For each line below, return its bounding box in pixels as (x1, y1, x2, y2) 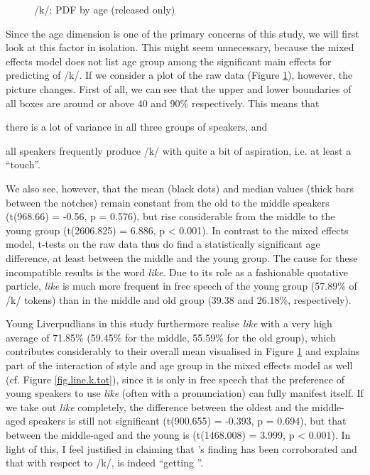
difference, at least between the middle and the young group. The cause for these (6, 250, 358, 265)
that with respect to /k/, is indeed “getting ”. (6, 455, 204, 470)
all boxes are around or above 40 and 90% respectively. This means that (6, 95, 320, 110)
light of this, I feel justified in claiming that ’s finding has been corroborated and (6, 441, 357, 456)
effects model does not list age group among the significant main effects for (6, 53, 332, 68)
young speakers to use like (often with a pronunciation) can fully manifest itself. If (6, 386, 364, 400)
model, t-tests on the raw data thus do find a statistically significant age (6, 236, 320, 251)
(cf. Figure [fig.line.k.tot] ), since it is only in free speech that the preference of (6, 371, 344, 386)
